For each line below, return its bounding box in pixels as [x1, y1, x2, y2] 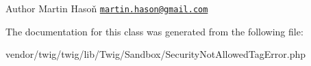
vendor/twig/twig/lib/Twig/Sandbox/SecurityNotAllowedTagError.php [5, 47, 306, 61]
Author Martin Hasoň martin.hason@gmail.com [5, 1, 208, 15]
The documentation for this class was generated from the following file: [5, 24, 303, 38]
